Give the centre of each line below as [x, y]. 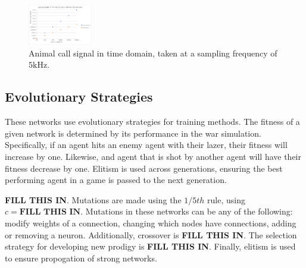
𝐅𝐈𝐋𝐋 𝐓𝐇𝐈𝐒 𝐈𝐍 [50, 212]
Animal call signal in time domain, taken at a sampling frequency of [153, 53]
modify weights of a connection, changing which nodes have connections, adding [151, 223]
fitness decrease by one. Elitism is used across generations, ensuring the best [144, 168]
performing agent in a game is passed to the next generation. [116, 180]
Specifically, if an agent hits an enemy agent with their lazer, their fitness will [146, 145]
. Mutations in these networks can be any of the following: [187, 211]
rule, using [226, 199]
